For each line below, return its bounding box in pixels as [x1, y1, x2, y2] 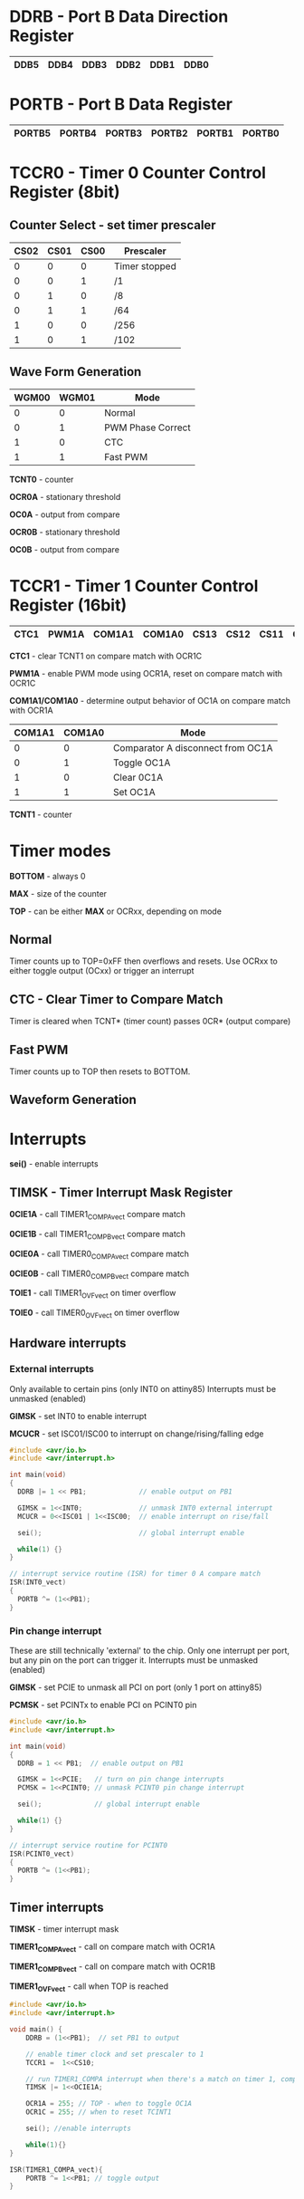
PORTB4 [59, 127, 97, 139]
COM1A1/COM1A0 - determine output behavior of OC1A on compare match [9, 695, 291, 706]
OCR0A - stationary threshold [9, 491, 121, 502]
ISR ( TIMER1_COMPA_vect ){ [9, 2165, 103, 2175]
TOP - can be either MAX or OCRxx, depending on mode [9, 906, 222, 917]
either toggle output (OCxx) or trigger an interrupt [9, 965, 195, 976]
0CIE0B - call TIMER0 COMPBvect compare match [9, 1268, 190, 1281]
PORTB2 [150, 127, 188, 139]
